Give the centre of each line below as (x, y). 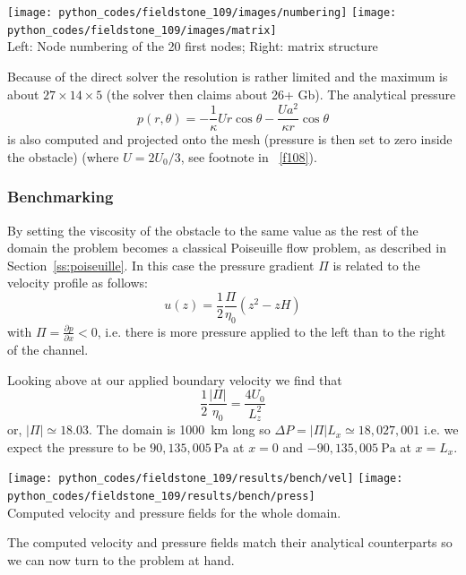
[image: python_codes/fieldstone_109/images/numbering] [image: (202, 13)
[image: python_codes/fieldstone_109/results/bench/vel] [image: (205, 479)
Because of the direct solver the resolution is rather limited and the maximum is (228, 76)
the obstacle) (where (63, 156)
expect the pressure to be (77, 446)
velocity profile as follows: (78, 283)
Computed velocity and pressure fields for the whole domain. (174, 512)
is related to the (376, 265)
